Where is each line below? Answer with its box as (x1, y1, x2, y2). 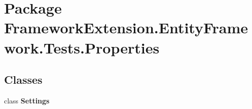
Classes (4, 72, 43, 87)
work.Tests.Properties (4, 37, 160, 58)
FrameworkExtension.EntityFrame (4, 17, 248, 38)
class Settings (4, 95, 50, 105)
